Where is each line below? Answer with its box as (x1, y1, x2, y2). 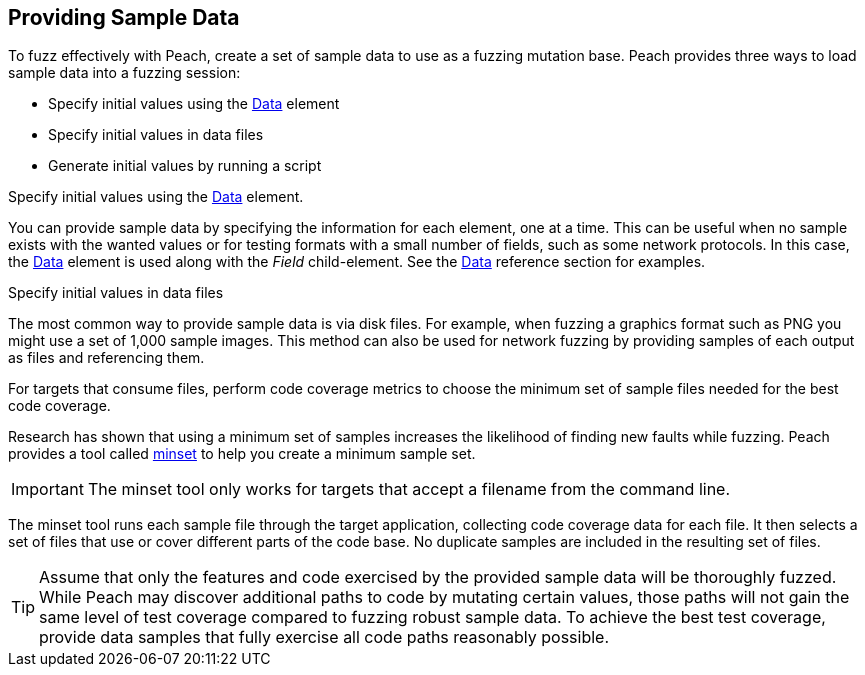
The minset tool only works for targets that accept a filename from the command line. (87, 479, 731, 500)
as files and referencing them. (8, 349, 205, 367)
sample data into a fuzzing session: (8, 64, 241, 82)
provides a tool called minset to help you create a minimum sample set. (8, 445, 476, 463)
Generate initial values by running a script (48, 157, 322, 175)
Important (11, 479, 84, 500)
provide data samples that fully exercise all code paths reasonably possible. (39, 627, 610, 648)
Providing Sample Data (8, 5, 240, 30)
